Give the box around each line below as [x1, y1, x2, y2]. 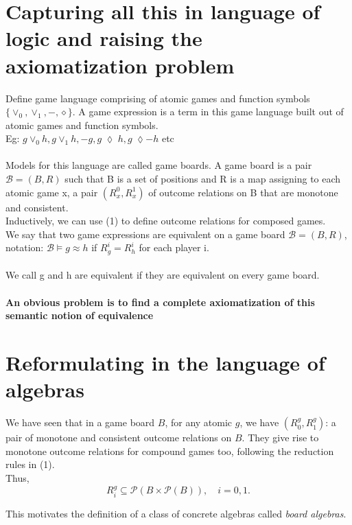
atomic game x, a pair [5, 185, 98, 199]
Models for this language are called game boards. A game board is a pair [5, 158, 312, 172]
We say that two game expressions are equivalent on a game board [5, 226, 285, 241]
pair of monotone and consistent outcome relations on [5, 430, 232, 445]
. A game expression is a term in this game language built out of [72, 104, 344, 119]
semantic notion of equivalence [5, 308, 154, 323]
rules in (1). [5, 457, 55, 471]
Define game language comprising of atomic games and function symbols [5, 91, 310, 105]
